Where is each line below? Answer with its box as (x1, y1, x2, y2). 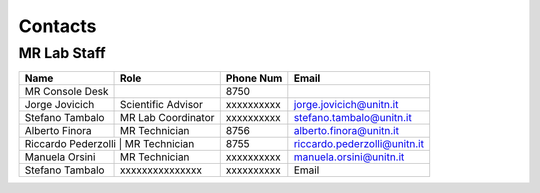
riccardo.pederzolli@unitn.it (293, 137, 425, 151)
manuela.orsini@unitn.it (293, 150, 405, 164)
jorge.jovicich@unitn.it (293, 98, 399, 112)
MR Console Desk (24, 85, 109, 99)
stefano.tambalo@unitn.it (293, 111, 412, 125)
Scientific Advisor (120, 98, 204, 112)
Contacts (18, 15, 97, 37)
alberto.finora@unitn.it (293, 124, 400, 138)
